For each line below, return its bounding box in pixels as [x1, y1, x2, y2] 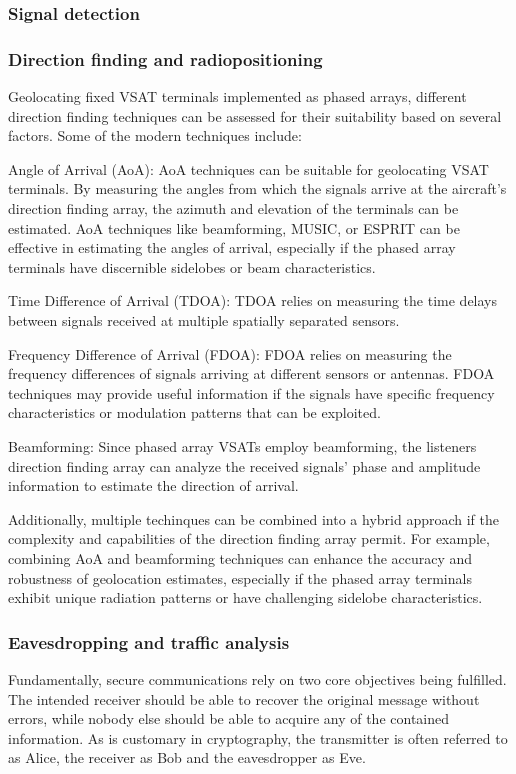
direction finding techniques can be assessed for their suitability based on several [8, 105, 502, 126]
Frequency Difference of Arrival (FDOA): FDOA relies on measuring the [8, 343, 452, 364]
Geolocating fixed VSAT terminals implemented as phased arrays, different [8, 86, 467, 107]
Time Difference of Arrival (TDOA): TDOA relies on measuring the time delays [8, 290, 498, 311]
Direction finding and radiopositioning [8, 46, 323, 71]
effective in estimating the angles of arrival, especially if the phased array [8, 237, 456, 258]
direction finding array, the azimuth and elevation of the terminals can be [8, 198, 459, 219]
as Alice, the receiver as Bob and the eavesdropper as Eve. [8, 747, 366, 768]
